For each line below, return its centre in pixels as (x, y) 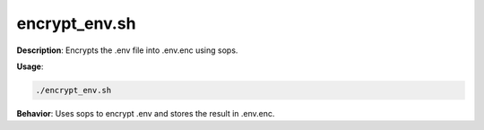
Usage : (30, 66)
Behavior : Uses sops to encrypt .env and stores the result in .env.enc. (146, 113)
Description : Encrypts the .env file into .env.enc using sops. (127, 50)
